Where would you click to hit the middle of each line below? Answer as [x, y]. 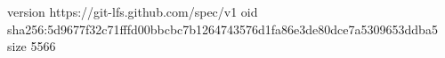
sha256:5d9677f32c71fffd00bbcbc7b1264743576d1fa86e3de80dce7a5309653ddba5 [222, 29]
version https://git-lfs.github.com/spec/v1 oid [133, 11]
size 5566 [32, 46]
